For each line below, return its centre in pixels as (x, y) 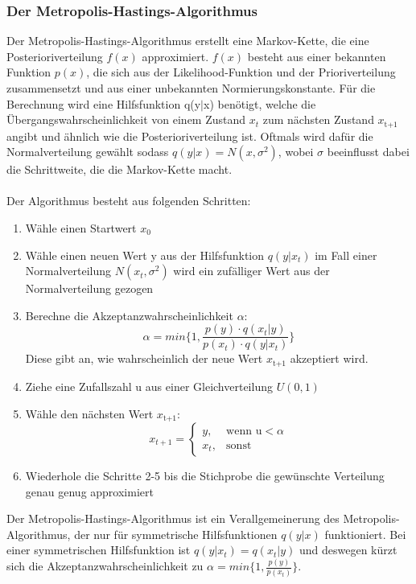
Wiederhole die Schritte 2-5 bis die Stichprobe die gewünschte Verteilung (205, 475)
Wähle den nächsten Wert (89, 413)
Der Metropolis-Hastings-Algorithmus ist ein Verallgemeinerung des (173, 518)
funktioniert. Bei (365, 534)
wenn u (244, 431)
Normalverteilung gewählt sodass (88, 152)
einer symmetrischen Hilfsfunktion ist (99, 550)
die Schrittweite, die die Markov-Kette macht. (119, 169)
